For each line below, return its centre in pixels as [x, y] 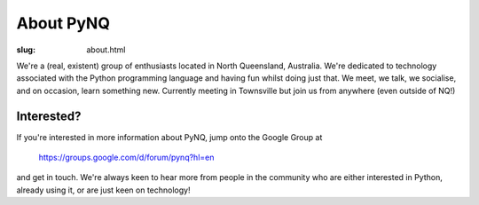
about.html [106, 50]
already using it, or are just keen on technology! [103, 190]
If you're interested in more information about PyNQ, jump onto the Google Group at [169, 137]
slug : [26, 50]
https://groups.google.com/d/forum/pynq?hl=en [126, 158]
